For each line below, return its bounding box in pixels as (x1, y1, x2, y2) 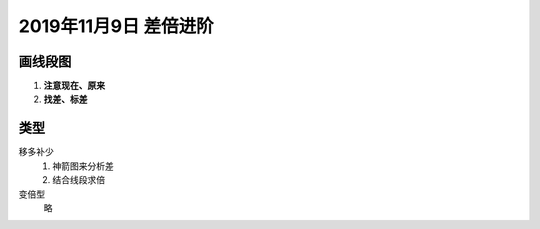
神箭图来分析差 (52, 160, 114, 172)
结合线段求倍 (52, 174, 105, 186)
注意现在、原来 (43, 80, 105, 92)
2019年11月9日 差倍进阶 (18, 15, 214, 37)
